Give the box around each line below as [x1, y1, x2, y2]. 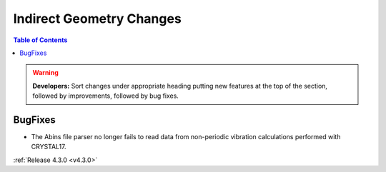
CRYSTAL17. [31, 143, 67, 151]
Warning [32, 69, 59, 77]
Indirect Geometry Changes [13, 11, 182, 26]
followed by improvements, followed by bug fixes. [32, 91, 179, 100]
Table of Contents [13, 36, 68, 44]
